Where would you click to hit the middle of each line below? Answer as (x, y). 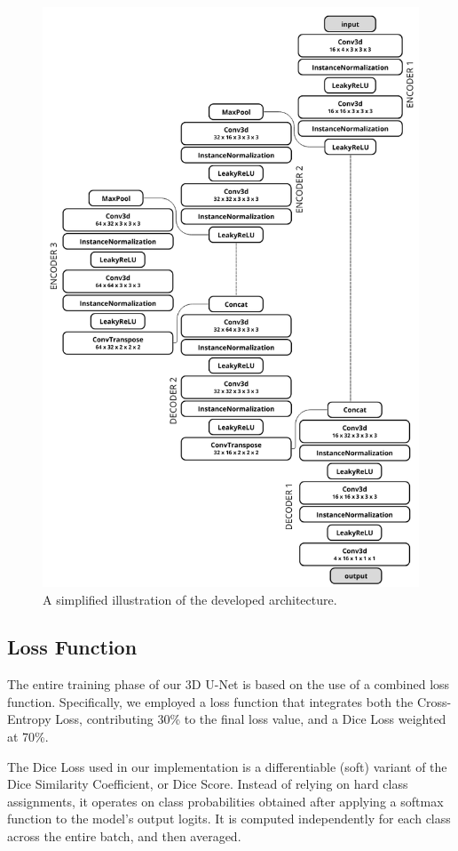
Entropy (29, 719)
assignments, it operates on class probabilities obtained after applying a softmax (225, 801)
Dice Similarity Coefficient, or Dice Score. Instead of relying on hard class (208, 784)
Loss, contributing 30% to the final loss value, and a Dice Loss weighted (251, 719)
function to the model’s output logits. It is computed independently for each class (229, 819)
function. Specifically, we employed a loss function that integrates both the (210, 701)
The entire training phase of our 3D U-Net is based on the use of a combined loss (229, 684)
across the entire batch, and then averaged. (124, 836)
